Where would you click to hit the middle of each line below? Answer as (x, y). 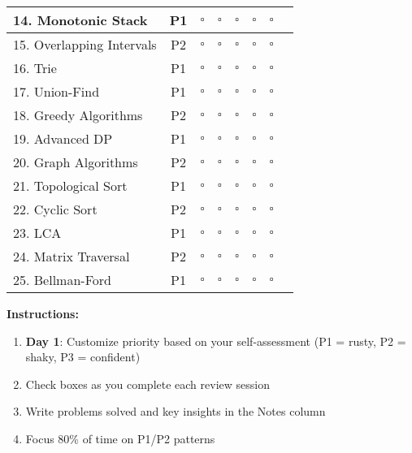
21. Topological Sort (70, 186)
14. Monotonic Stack (80, 20)
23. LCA (37, 233)
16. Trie (35, 68)
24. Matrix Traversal (72, 256)
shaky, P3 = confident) (83, 357)
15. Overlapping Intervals (85, 44)
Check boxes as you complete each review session (147, 384)
